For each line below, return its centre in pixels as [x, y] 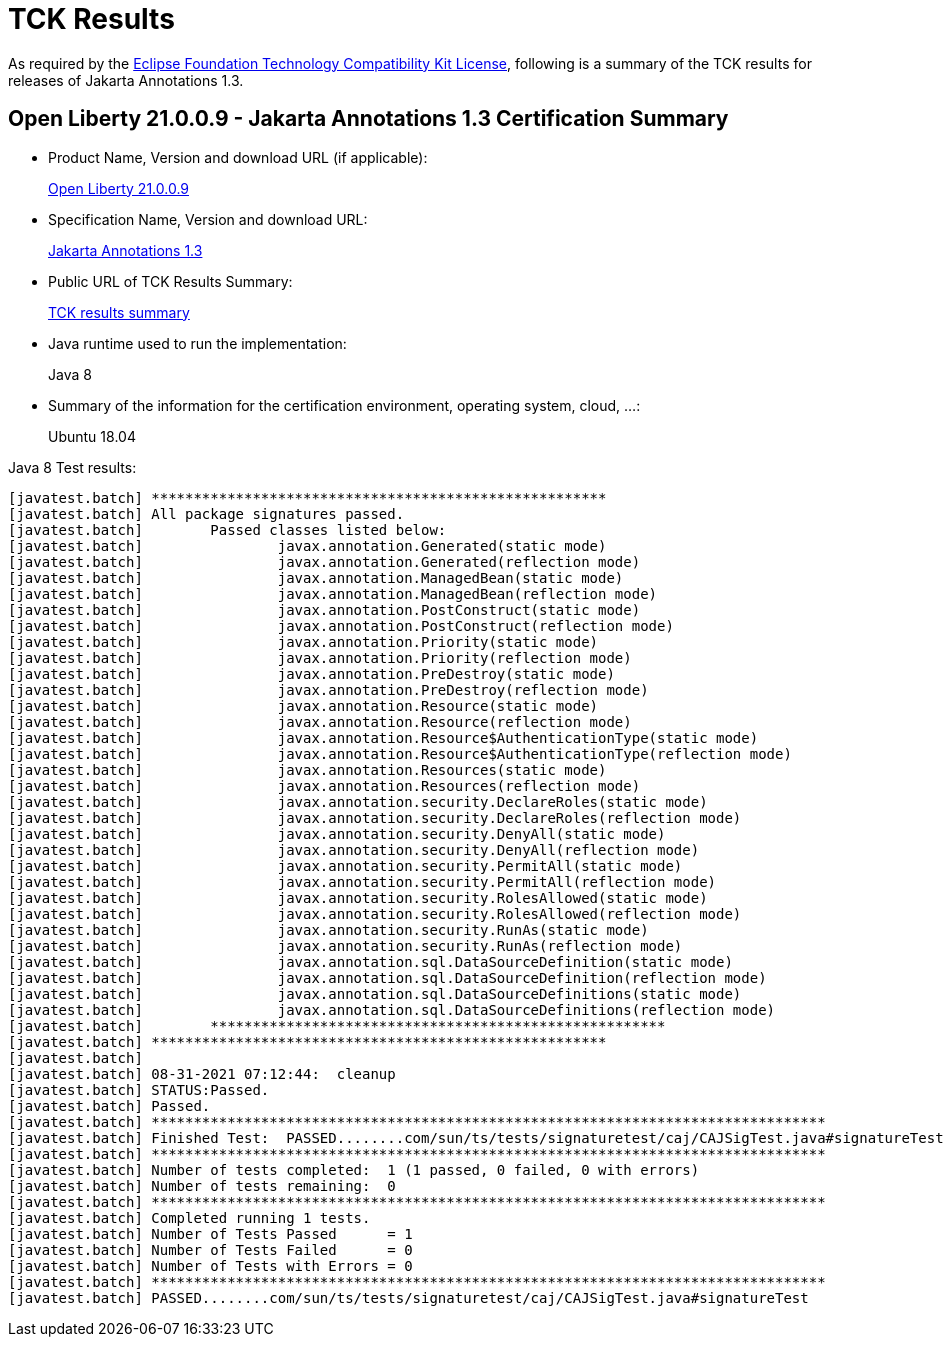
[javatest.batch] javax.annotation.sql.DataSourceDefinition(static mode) [370, 961]
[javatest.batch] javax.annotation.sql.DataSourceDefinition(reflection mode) [387, 977]
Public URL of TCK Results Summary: [170, 281]
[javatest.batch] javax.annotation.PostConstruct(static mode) [324, 609]
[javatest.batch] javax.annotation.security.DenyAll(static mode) [337, 833]
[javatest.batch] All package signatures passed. [206, 513]
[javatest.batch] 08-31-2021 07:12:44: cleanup [202, 1073]
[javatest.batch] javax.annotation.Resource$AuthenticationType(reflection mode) [400, 753]
